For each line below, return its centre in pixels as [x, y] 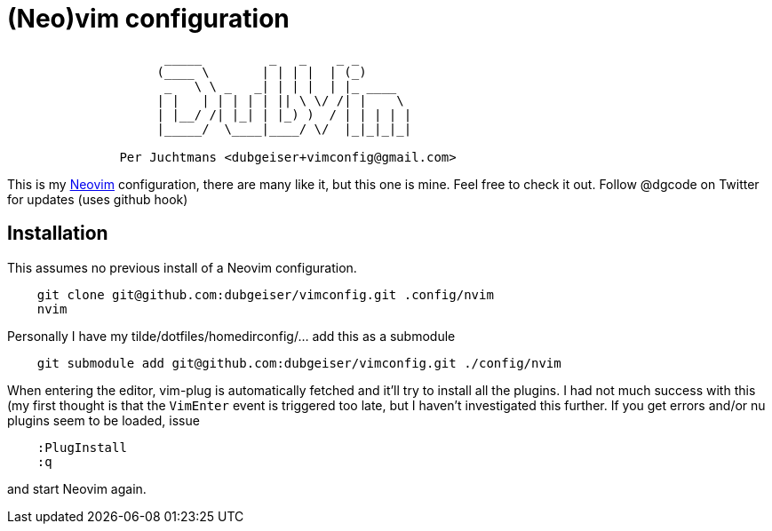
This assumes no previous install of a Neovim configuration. [182, 267]
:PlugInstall [82, 447]
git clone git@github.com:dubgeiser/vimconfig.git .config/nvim [265, 294]
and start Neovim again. [77, 488]
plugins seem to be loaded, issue [103, 420]
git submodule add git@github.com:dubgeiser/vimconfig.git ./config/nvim [299, 363]
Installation [58, 234]
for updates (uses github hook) [98, 199]
